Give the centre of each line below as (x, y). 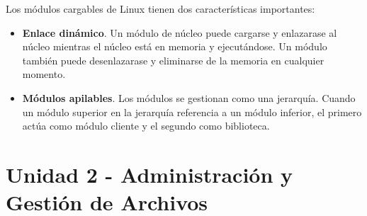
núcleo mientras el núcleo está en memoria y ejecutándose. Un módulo (175, 46)
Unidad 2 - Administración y (149, 174)
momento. (44, 74)
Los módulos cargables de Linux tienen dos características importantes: (160, 8)
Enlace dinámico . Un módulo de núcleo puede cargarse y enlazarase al (180, 32)
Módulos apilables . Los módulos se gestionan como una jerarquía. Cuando (189, 97)
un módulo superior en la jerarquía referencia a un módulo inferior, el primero (192, 112)
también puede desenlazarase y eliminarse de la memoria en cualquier (173, 60)
